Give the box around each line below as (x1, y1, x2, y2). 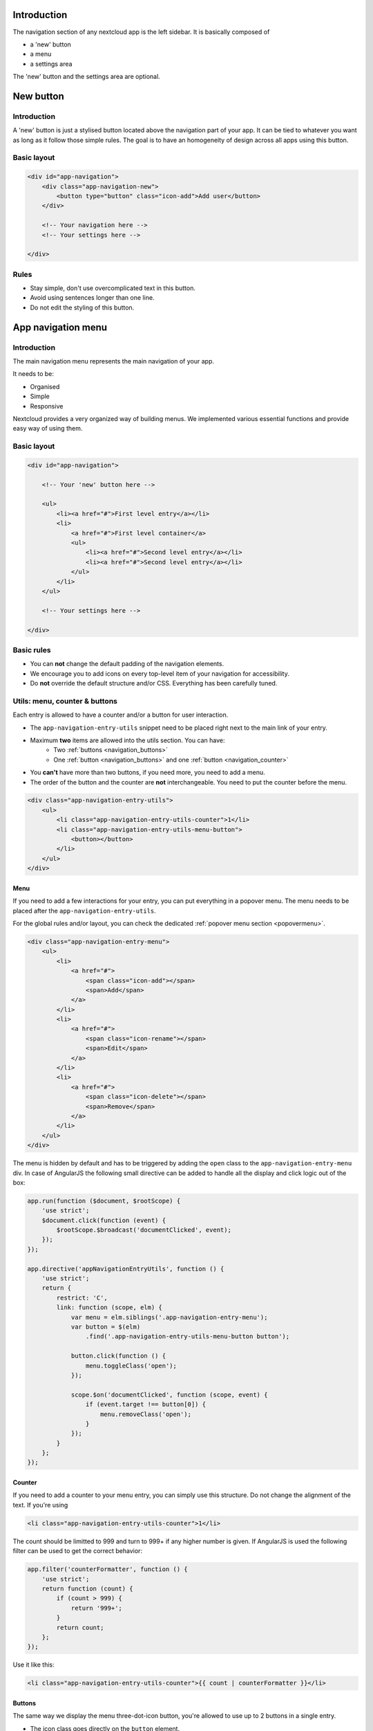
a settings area (30, 60, 73, 68)
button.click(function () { (70, 1352, 166, 1360)
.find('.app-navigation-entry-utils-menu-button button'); (85, 1333, 290, 1340)
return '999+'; (70, 1604, 122, 1612)
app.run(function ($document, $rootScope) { (27, 1196, 181, 1205)
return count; (56, 1624, 104, 1631)
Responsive (30, 402, 64, 410)
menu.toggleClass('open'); (85, 1361, 178, 1370)
